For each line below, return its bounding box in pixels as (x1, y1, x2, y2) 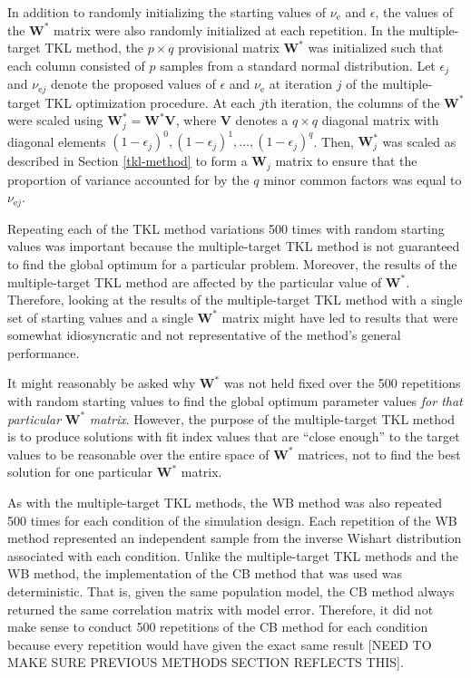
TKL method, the (44, 38, 143, 57)
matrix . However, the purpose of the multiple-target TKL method (89, 409, 456, 428)
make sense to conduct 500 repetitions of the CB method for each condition (7, 617, 428, 636)
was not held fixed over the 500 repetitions (223, 373, 461, 392)
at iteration (269, 74, 333, 93)
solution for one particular (7, 462, 153, 481)
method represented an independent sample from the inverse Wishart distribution (7, 528, 462, 547)
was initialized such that (308, 38, 444, 57)
